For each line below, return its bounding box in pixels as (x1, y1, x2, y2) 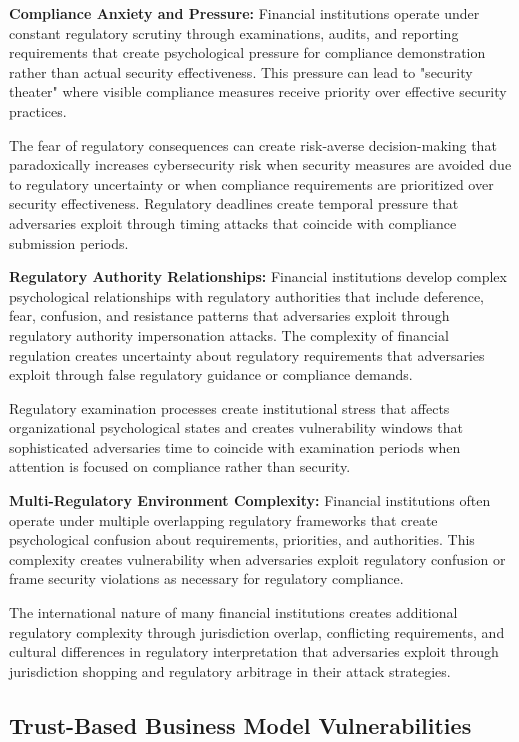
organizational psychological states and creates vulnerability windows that (9, 417, 463, 438)
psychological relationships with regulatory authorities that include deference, (9, 285, 484, 306)
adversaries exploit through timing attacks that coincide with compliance (9, 212, 457, 233)
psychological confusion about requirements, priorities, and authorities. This (9, 529, 475, 550)
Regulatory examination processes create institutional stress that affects (9, 397, 450, 418)
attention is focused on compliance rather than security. (9, 456, 351, 477)
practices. (9, 100, 67, 121)
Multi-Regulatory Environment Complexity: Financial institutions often (9, 490, 491, 511)
